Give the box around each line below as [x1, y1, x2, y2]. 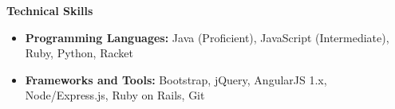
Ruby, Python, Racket [25, 45, 133, 61]
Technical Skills [6, 2, 93, 18]
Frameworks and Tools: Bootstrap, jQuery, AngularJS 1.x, [25, 71, 327, 88]
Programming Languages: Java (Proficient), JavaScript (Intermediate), [25, 29, 389, 45]
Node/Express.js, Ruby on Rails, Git [25, 87, 205, 103]
